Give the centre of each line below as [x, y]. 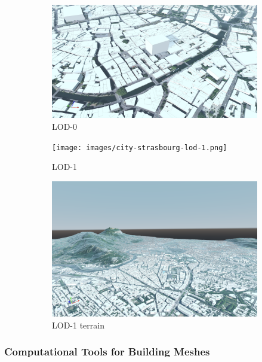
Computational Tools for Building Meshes [107, 352]
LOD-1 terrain [78, 325]
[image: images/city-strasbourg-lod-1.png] [140, 147]
